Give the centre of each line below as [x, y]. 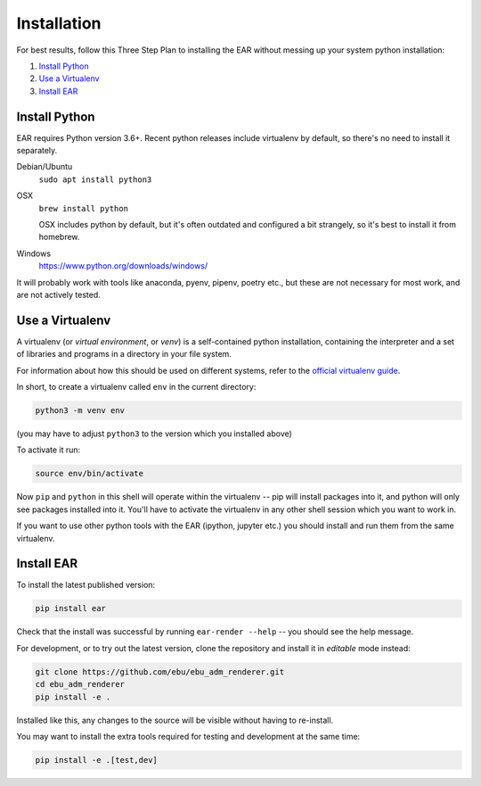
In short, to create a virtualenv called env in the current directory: [136, 387]
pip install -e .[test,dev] [96, 760]
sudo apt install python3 [95, 179]
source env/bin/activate [90, 474]
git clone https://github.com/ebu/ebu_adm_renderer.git [160, 672]
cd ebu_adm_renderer [80, 684]
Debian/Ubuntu [45, 167]
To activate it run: [49, 450]
